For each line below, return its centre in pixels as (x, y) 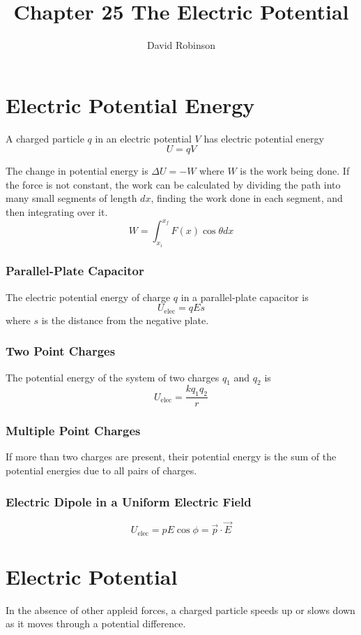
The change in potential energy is (77, 171)
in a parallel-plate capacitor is (245, 297)
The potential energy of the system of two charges (113, 377)
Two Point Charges (61, 351)
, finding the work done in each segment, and (247, 198)
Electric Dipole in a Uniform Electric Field (129, 501)
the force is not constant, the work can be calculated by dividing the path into (173, 184)
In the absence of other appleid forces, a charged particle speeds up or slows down (180, 610)
